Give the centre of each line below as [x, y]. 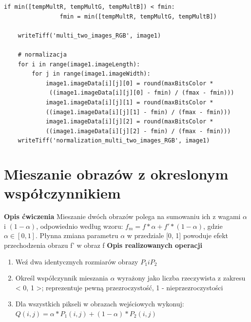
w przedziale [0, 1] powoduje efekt [178, 235]
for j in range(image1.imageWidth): [91, 74]
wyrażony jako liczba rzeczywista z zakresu [181, 278]
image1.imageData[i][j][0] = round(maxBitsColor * [129, 83]
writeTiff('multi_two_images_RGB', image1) [89, 35]
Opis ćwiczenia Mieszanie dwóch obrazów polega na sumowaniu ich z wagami [122, 216]
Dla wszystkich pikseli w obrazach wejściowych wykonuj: [100, 304]
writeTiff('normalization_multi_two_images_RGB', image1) [114, 141]
